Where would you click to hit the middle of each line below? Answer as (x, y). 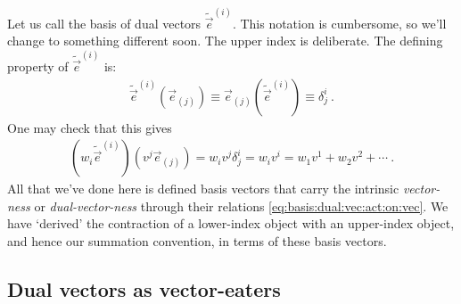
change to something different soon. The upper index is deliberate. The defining (225, 41)
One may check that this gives (90, 127)
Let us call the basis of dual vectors (104, 23)
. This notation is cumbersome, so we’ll (339, 23)
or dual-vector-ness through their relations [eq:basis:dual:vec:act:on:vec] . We (241, 205)
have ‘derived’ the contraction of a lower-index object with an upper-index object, (231, 223)
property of (38, 66)
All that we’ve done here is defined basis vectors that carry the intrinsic (203, 189)
